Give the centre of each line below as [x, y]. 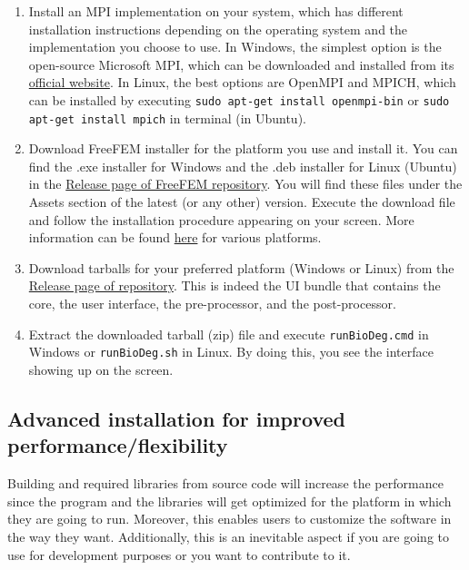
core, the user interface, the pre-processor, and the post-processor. [212, 304]
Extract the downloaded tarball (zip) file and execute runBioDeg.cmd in [229, 334]
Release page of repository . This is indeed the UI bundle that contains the [234, 285]
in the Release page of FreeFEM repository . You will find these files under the [245, 184]
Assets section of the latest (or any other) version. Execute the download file [242, 202]
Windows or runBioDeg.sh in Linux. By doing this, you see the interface [231, 352]
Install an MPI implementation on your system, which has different [216, 11]
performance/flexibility [118, 445]
